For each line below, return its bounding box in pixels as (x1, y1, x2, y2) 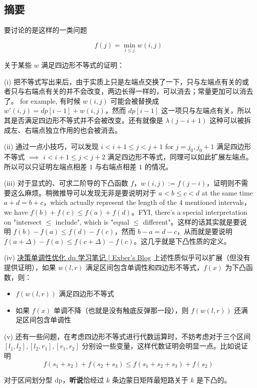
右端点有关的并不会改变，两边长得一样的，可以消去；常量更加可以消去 (24, 86, 253, 96)
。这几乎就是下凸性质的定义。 (133, 235, 231, 246)
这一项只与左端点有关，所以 (161, 105, 252, 116)
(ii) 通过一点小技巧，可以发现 (4, 141, 99, 152)
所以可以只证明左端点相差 (4, 161, 87, 171)
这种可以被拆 (209, 115, 251, 125)
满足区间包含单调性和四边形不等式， (86, 262, 204, 272)
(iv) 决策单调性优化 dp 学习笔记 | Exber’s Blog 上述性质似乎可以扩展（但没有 (4, 252, 251, 263)
